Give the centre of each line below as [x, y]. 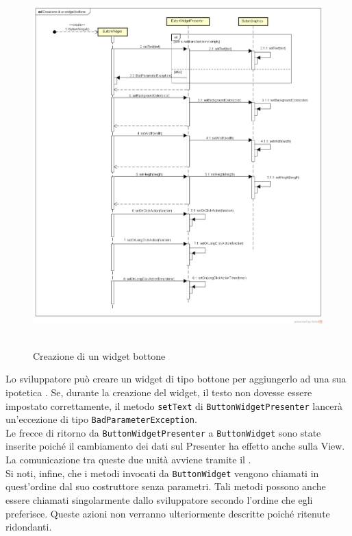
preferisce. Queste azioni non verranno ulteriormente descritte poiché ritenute [168, 513]
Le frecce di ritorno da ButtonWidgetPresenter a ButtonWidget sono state [163, 432]
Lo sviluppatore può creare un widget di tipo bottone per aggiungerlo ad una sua [176, 379]
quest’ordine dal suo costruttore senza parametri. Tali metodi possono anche [166, 486]
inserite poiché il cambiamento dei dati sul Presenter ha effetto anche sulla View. [175, 446]
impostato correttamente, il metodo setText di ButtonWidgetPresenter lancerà [174, 405]
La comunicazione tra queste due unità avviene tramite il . [128, 460]
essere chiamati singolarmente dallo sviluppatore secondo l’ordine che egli [159, 499]
